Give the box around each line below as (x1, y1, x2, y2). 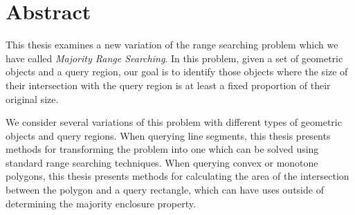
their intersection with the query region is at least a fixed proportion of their (6, 77, 331, 92)
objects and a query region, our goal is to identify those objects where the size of (6, 64, 348, 79)
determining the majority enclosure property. (6, 196, 196, 210)
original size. (6, 91, 59, 106)
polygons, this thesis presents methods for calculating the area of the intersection (6, 169, 349, 183)
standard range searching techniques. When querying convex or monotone (6, 155, 318, 169)
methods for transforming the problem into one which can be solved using (6, 142, 319, 156)
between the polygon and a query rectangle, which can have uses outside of (6, 183, 324, 197)
